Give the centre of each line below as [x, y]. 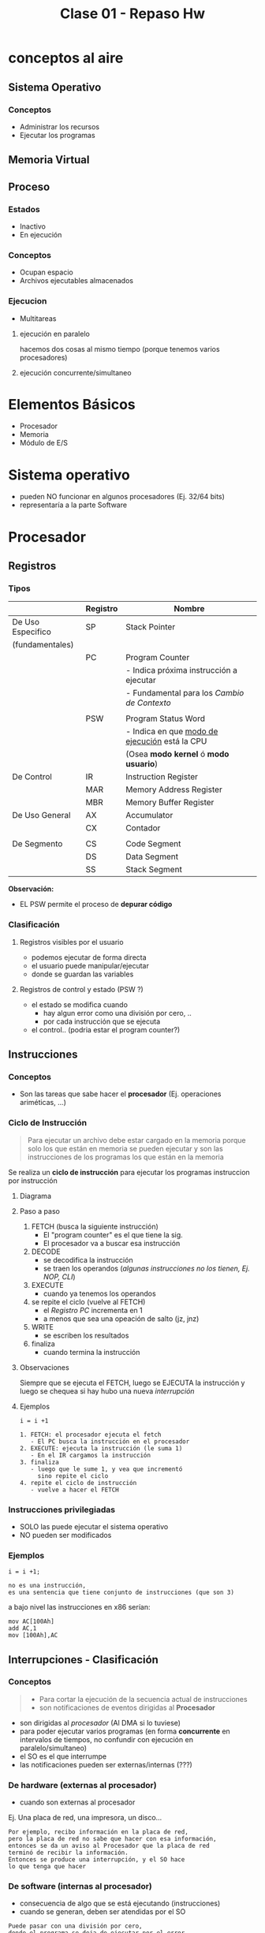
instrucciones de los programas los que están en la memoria [126, 1157]
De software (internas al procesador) [80, 1886]
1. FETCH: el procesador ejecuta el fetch [90, 1435]
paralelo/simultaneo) [53, 1748]
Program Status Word [165, 718]
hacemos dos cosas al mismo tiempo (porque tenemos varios [119, 349]
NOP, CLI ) [59, 1276]
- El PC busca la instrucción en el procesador [110, 1441]
